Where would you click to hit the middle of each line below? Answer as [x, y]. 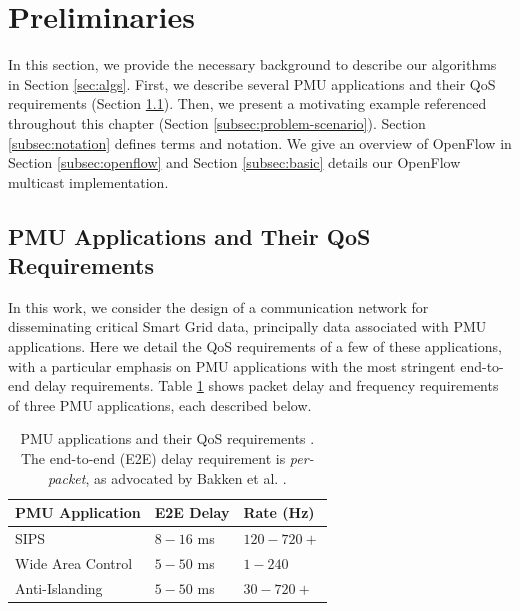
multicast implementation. [88, 181]
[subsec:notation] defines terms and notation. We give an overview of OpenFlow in [260, 142]
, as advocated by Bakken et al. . [186, 477]
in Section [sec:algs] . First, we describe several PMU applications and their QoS [252, 83]
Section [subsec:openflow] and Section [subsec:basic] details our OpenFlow [234, 162]
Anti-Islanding [59, 587]
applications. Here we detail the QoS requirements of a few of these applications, [255, 346]
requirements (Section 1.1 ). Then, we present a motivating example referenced [247, 103]
